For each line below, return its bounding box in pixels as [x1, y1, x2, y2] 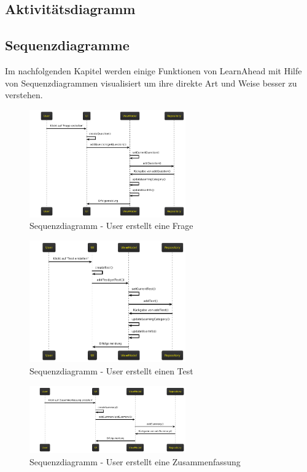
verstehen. [5, 88, 43, 101]
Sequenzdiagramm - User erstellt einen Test [29, 364, 193, 377]
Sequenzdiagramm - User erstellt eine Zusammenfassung [29, 455, 241, 468]
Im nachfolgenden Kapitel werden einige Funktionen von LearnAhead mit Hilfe [5, 64, 302, 77]
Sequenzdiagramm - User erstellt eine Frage [29, 219, 193, 232]
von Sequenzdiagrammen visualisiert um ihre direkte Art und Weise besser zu [5, 76, 297, 89]
